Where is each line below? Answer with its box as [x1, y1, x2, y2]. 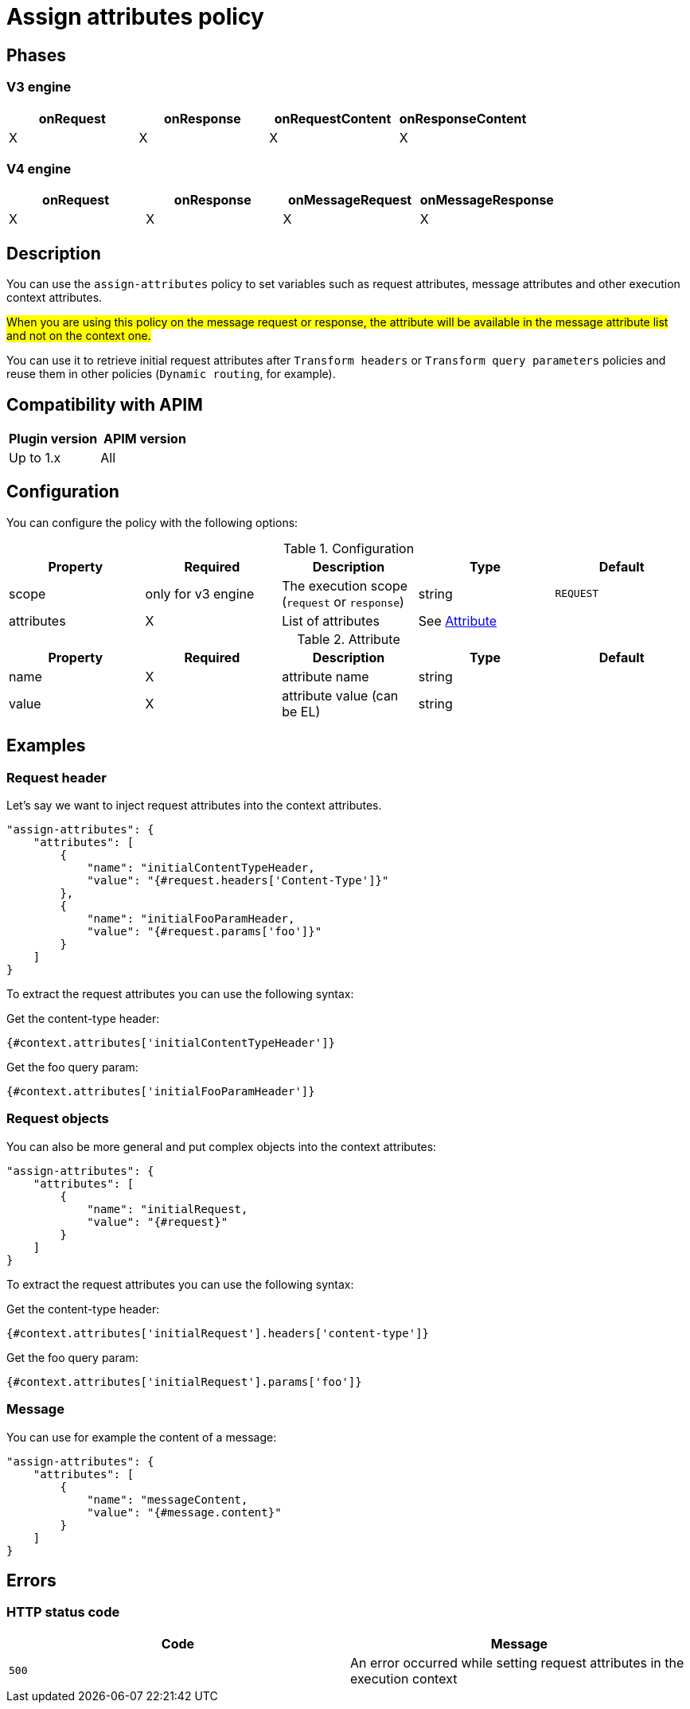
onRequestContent [274, 110, 392, 127]
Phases [6, 45, 66, 65]
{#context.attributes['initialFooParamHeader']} [6, 1085, 315, 1098]
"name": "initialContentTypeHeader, [87, 861, 315, 875]
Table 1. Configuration [283, 540, 415, 556]
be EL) [282, 703, 321, 720]
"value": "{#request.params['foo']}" [87, 925, 322, 938]
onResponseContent [399, 110, 527, 127]
